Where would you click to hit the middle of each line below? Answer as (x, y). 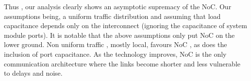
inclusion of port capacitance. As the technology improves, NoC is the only (115, 54)
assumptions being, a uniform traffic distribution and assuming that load (112, 16)
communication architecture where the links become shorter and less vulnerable (122, 63)
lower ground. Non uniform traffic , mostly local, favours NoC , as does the (116, 44)
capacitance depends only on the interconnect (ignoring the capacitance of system (125, 25)
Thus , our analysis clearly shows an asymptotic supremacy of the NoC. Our (118, 6)
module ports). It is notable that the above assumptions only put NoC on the (119, 35)
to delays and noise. (33, 73)
